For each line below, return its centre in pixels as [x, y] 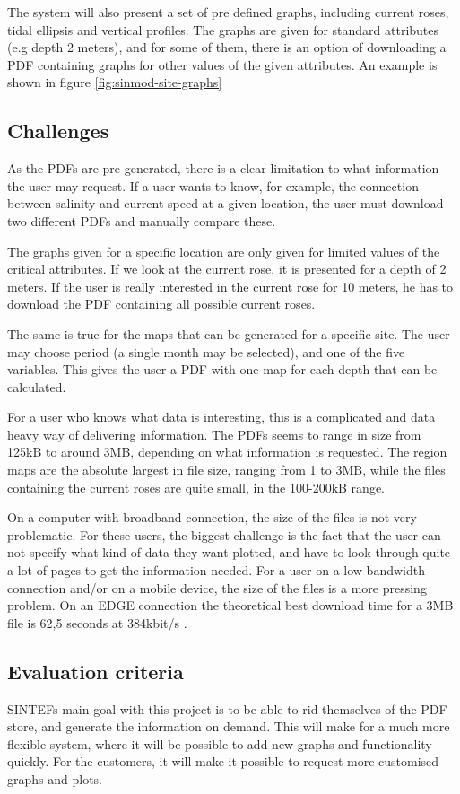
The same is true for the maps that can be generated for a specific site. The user [229, 333]
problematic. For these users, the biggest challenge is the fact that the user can [224, 534]
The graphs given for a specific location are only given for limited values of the [224, 251]
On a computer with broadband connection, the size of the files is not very [212, 517]
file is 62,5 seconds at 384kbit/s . [97, 622]
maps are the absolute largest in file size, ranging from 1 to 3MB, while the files [226, 470]
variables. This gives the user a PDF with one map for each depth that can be [222, 369]
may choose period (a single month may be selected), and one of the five [206, 351]
